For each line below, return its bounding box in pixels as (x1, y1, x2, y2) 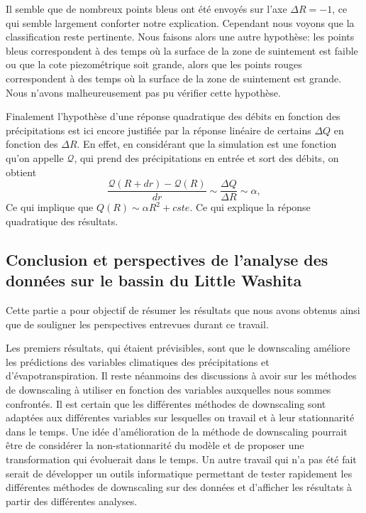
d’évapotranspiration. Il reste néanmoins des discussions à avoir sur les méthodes (6, 368, 357, 383)
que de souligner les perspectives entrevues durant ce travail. (6, 316, 269, 331)
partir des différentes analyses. (6, 493, 138, 508)
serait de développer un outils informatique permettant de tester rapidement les (6, 465, 353, 480)
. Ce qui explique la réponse (189, 200, 311, 215)
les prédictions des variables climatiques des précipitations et (6, 354, 270, 369)
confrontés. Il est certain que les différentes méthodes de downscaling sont (6, 396, 326, 411)
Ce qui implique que (6, 200, 94, 215)
